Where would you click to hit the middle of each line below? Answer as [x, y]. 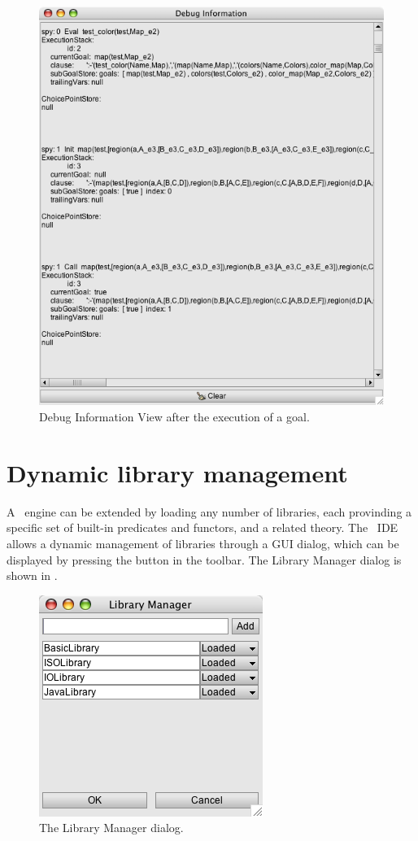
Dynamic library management [177, 472]
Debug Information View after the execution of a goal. [174, 417]
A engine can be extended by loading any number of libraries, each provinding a [209, 511]
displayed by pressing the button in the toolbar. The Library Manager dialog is [204, 559]
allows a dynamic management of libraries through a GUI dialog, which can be [203, 543]
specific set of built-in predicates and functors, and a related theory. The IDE [202, 527]
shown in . [32, 575]
